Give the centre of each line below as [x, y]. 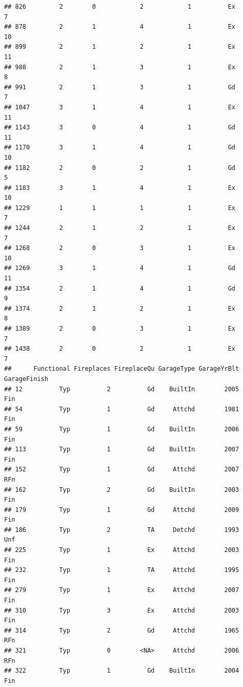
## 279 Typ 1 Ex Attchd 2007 [122, 590]
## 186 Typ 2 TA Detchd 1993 [122, 530]
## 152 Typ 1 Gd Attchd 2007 [122, 470]
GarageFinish [26, 379]
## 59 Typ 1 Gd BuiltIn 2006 [122, 429]
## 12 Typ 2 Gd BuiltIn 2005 [122, 389]
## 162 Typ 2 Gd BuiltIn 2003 [122, 490]
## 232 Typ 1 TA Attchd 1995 [122, 570]
